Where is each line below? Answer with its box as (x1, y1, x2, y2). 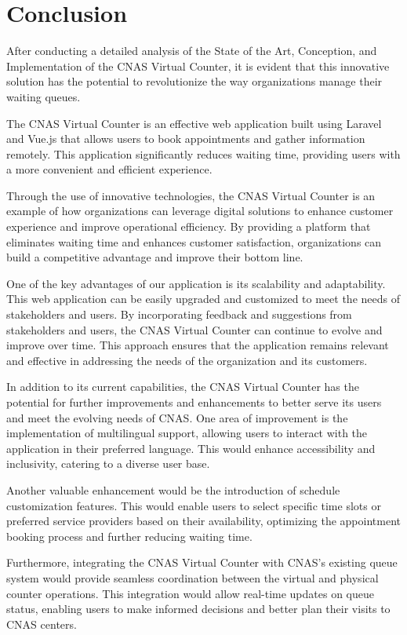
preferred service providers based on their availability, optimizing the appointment (6, 513, 401, 529)
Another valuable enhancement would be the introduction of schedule (6, 481, 340, 498)
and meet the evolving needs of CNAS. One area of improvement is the (6, 409, 348, 425)
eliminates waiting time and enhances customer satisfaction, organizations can (6, 233, 382, 250)
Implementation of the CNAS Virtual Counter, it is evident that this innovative (6, 57, 390, 74)
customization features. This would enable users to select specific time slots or (6, 497, 381, 513)
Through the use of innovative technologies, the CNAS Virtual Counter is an (6, 187, 376, 203)
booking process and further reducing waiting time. (6, 527, 253, 544)
